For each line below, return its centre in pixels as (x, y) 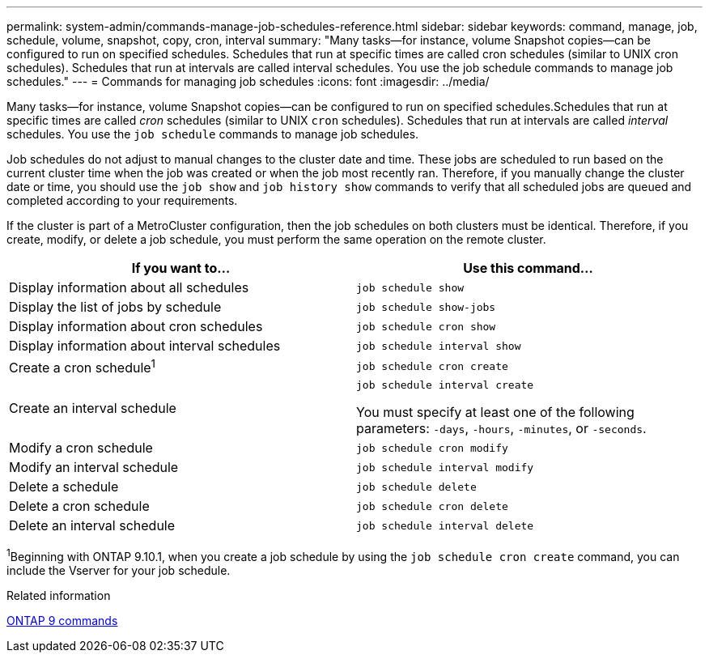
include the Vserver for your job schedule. (119, 570)
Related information (59, 595)
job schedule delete (416, 487)
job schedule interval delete (445, 525)
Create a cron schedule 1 (83, 367)
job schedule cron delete (432, 506)
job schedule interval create (445, 385)
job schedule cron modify (432, 448)
